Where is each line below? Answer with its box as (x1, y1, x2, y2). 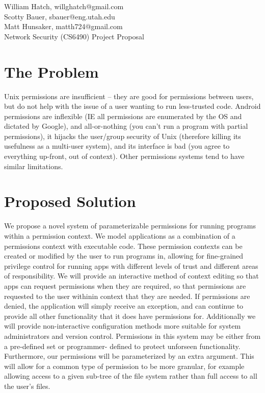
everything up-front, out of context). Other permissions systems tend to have (4, 151, 245, 161)
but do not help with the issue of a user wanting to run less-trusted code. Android (4, 101, 261, 111)
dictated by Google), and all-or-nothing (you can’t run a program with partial (4, 121, 248, 131)
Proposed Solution (4, 191, 136, 212)
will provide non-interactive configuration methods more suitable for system (4, 320, 241, 331)
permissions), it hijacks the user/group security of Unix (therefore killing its (4, 130, 241, 141)
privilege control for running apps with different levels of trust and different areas (4, 260, 258, 271)
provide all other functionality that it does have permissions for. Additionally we (4, 310, 256, 321)
